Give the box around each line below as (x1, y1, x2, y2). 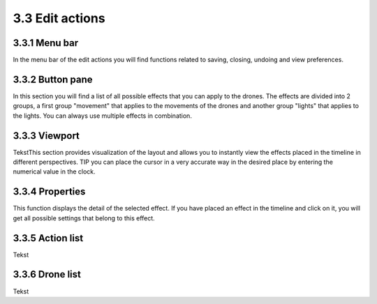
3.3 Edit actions (13, 10, 105, 26)
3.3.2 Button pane (13, 73, 94, 85)
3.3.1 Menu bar (13, 37, 79, 49)
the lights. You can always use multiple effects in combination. (13, 112, 192, 120)
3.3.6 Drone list (13, 268, 82, 280)
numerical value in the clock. (13, 167, 96, 176)
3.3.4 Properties (13, 185, 86, 198)
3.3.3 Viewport (13, 130, 80, 142)
